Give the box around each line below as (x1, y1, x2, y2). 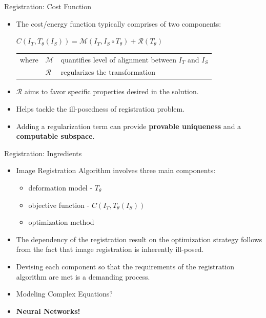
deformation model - (28, 182, 93, 193)
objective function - (28, 199, 90, 210)
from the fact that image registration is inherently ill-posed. (16, 244, 204, 255)
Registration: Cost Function (4, 1, 92, 11)
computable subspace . (16, 131, 95, 141)
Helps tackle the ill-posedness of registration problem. (16, 103, 185, 114)
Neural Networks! (16, 305, 80, 316)
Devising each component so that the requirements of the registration (16, 261, 235, 271)
